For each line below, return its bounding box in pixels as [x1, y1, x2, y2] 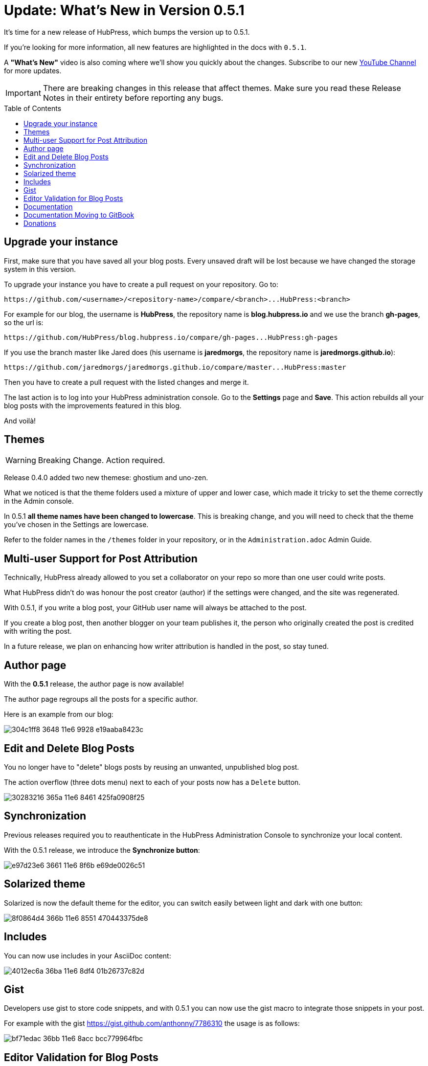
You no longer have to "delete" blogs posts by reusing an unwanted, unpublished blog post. [4, 762, 299, 771]
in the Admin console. [4, 497, 74, 506]
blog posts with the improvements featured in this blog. [4, 401, 181, 410]
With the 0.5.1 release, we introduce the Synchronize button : [4, 845, 200, 854]
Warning [5, 455, 36, 466]
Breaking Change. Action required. [38, 455, 165, 466]
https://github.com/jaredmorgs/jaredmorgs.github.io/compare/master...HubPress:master [4, 363, 346, 371]
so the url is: [4, 318, 44, 327]
